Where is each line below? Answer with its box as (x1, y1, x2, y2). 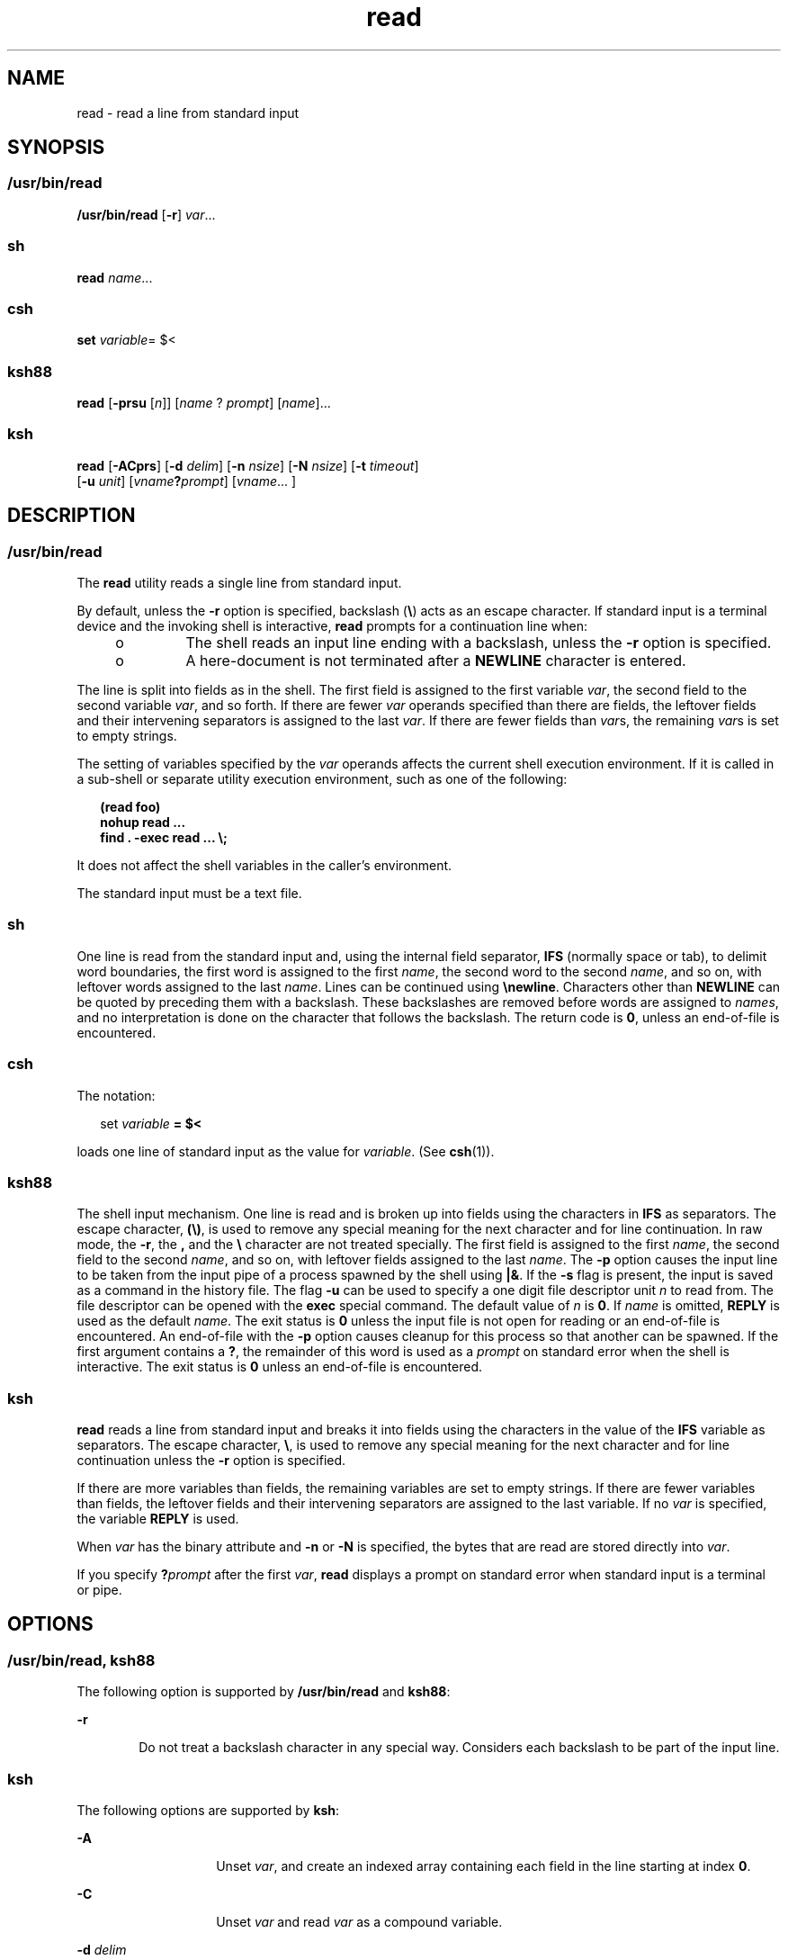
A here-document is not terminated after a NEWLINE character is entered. (185, 652, 686, 670)
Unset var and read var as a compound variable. (216, 1914, 503, 1929)
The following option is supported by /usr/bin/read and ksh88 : (76, 1684, 451, 1700)
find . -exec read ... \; (100, 830, 228, 846)
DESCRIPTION (7, 504, 136, 527)
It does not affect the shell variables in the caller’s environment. (76, 858, 452, 874)
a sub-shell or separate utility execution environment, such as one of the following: (76, 771, 568, 787)
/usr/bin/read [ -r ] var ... (76, 206, 216, 222)
